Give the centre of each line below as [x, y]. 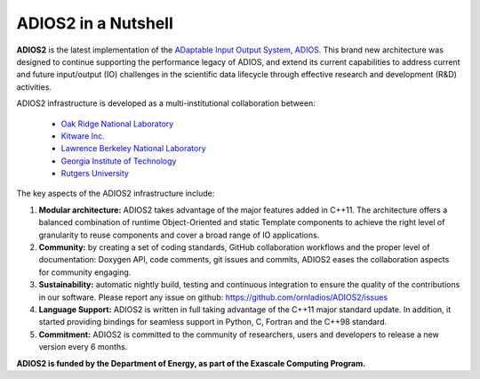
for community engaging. [85, 272]
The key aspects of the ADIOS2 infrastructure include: [116, 194]
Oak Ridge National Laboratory [117, 124]
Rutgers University [95, 173]
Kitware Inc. [83, 136]
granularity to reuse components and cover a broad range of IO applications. [179, 235]
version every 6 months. [83, 347]
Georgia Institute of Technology [119, 161]
